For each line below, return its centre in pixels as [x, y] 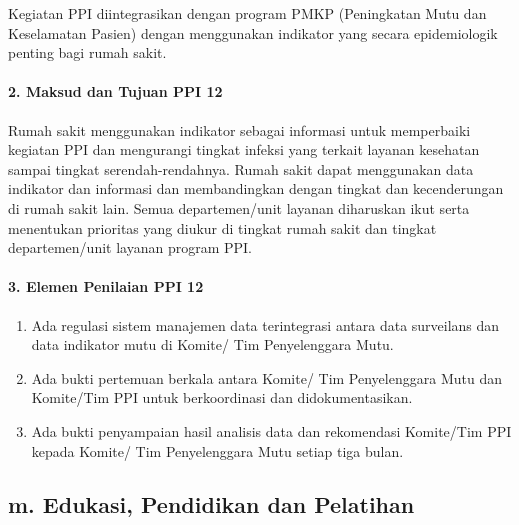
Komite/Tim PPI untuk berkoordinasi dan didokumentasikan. [222, 397]
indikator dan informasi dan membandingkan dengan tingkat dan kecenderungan [256, 188]
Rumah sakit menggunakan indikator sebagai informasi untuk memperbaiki [239, 129]
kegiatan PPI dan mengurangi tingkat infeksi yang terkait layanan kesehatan [244, 149]
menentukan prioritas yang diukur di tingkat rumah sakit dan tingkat [222, 227]
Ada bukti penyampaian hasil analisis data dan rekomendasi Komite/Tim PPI [271, 430]
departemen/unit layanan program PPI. [130, 247]
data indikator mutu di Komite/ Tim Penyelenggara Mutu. [212, 344]
